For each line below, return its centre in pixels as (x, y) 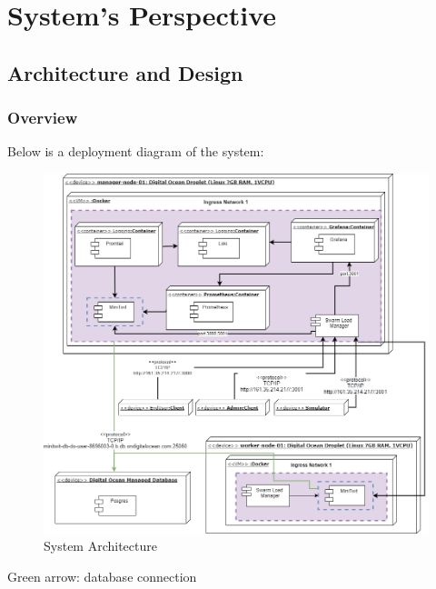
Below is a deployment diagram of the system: (136, 151)
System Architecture (100, 546)
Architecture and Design (125, 72)
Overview (43, 118)
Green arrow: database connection (102, 576)
